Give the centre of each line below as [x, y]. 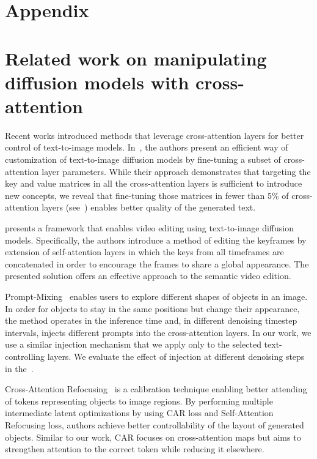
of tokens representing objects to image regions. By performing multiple [139, 401]
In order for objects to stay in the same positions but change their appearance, [152, 308]
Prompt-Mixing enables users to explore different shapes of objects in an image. [156, 296]
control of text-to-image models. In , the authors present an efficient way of [147, 147]
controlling [25, 356]
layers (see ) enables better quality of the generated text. [149, 207]
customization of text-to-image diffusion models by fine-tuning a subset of [143, 159]
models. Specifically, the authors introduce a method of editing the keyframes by [156, 240]
